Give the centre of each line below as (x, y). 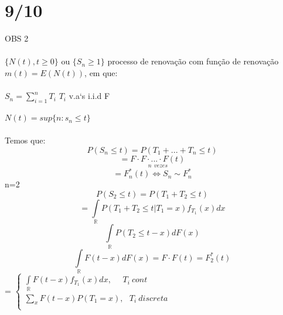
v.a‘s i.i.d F (89, 96)
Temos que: (25, 140)
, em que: (101, 72)
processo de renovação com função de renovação (193, 61)
